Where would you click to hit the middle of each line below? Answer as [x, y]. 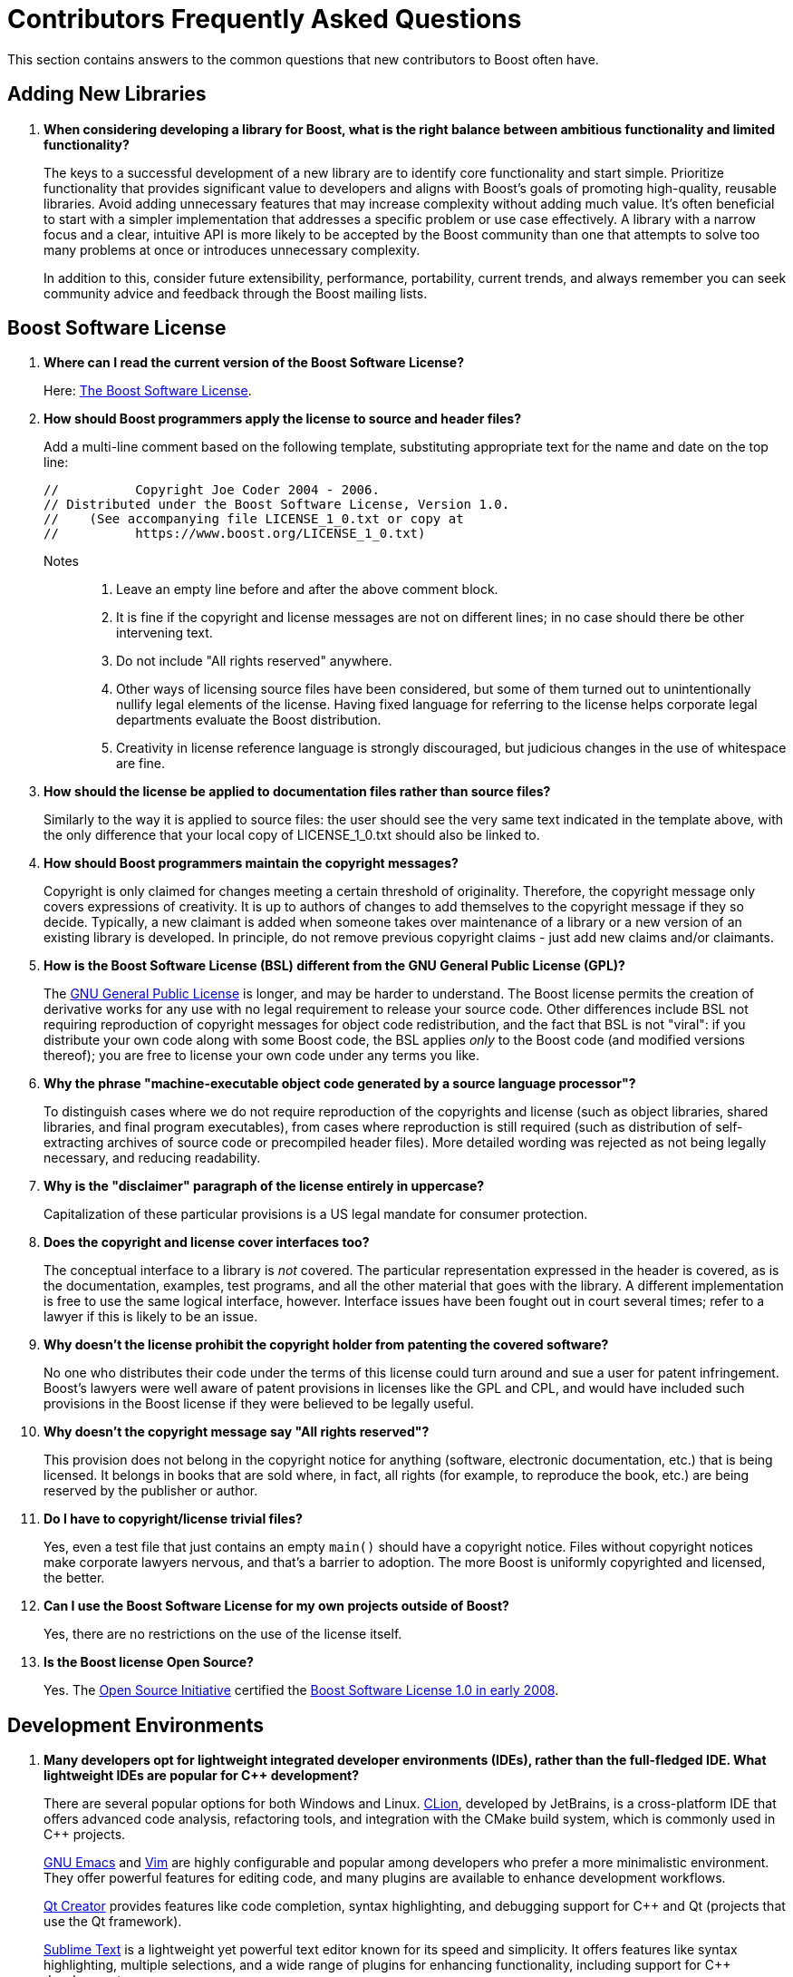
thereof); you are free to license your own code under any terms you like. [262, 1056]
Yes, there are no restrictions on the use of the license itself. [223, 1634]
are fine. [141, 764]
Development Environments [136, 1725]
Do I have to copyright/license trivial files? [173, 1519]
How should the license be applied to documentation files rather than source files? [297, 792]
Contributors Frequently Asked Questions [265, 19]
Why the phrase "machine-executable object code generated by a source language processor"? [340, 1084]
